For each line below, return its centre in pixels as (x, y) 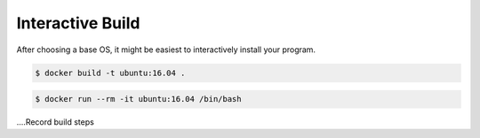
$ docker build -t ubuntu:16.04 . (110, 73)
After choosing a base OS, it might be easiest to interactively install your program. (166, 50)
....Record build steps (56, 122)
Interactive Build (78, 23)
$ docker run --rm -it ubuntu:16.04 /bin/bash (138, 99)
